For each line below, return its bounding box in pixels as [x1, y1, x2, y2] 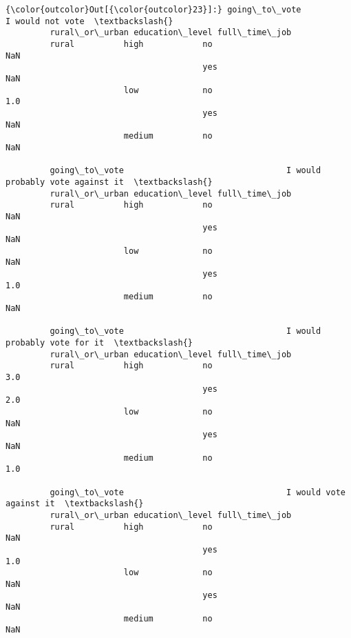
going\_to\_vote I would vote [50, 487, 345, 497]
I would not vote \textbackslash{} [6, 16, 173, 26]
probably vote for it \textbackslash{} [6, 338, 193, 348]
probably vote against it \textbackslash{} [6, 177, 213, 187]
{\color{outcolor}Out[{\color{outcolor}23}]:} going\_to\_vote [6, 5, 301, 14]
